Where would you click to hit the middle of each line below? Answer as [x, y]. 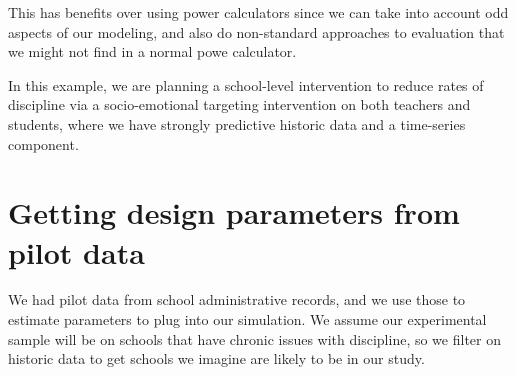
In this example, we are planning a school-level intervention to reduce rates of [246, 84]
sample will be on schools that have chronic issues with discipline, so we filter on [254, 338]
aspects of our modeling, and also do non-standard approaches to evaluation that [256, 31]
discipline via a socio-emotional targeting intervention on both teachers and [239, 104]
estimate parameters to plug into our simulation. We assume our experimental [247, 319]
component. [43, 143]
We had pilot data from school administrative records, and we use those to [237, 299]
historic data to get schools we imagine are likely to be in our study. [216, 358]
